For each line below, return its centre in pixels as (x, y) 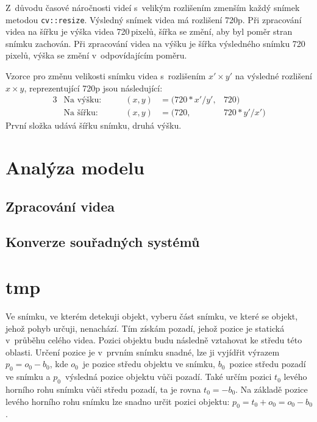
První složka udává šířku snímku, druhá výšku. (94, 125)
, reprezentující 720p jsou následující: (93, 88)
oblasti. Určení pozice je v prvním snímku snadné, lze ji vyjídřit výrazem (143, 352)
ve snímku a (28, 377)
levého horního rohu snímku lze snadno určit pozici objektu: (118, 401)
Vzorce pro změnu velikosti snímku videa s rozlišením (106, 76)
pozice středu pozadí (268, 364)
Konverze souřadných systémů (103, 242)
